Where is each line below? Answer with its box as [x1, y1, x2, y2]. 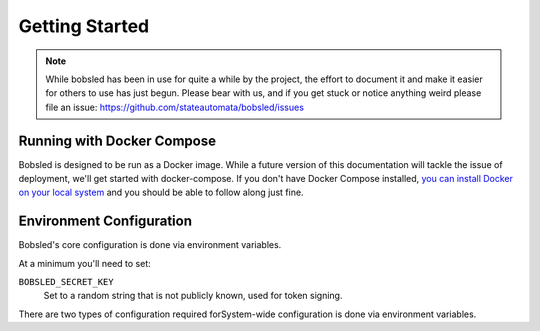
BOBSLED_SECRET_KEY [18, 276, 114, 288]
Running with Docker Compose [18, 132, 217, 149]
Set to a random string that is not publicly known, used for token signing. [43, 290, 343, 302]
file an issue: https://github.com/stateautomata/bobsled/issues [45, 101, 305, 113]
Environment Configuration [18, 213, 192, 230]
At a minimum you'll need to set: [18, 257, 151, 269]
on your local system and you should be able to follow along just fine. [18, 186, 304, 199]
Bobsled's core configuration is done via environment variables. [18, 239, 282, 251]
